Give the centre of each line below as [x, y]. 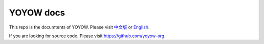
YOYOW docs [37, 13]
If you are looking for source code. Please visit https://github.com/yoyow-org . [87, 36]
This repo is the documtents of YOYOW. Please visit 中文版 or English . [79, 27]
